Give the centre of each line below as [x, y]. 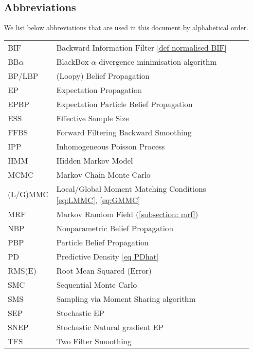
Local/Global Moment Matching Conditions [131, 188]
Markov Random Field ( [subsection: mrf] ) [127, 214]
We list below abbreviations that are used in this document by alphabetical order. [126, 28]
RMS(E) [22, 270]
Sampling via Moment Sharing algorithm [126, 298]
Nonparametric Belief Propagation [115, 228]
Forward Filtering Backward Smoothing [124, 132]
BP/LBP [23, 75]
